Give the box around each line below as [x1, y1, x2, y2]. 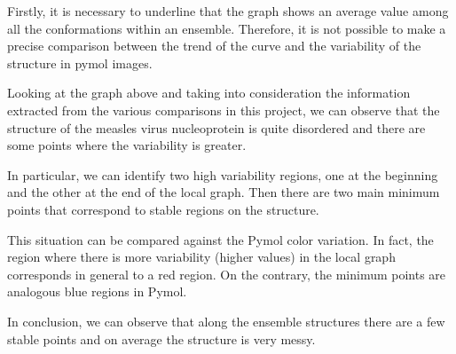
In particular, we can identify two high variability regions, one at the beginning [7, 165, 438, 184]
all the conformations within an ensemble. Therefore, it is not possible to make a [7, 19, 446, 37]
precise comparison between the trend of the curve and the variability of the [7, 36, 421, 55]
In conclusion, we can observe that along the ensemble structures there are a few [7, 311, 445, 330]
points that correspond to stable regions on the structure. [7, 200, 319, 218]
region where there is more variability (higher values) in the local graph [7, 248, 396, 266]
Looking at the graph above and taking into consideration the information [7, 83, 411, 102]
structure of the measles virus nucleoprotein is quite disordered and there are [7, 118, 426, 137]
